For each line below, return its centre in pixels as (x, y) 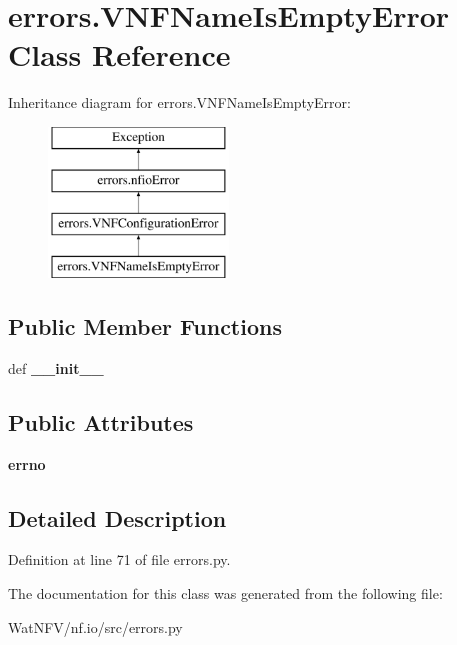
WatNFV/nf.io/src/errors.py (95, 626)
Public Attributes (101, 421)
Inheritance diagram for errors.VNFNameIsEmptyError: (179, 102)
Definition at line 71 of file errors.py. (119, 559)
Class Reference (119, 54)
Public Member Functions (145, 326)
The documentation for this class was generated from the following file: (225, 593)
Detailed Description (117, 517)
